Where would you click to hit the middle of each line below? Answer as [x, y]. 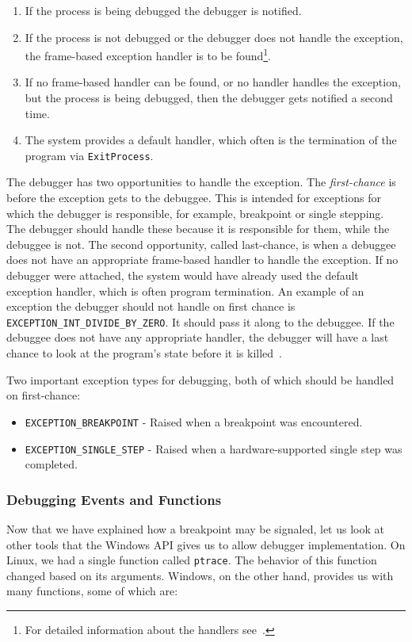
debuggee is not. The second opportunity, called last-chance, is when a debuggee [201, 244]
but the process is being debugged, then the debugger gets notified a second [209, 98]
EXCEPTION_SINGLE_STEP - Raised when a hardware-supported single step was [214, 448]
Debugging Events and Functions [114, 499]
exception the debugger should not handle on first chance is [151, 306]
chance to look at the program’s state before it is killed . [145, 353]
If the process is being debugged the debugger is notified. [163, 10]
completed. [51, 464]
